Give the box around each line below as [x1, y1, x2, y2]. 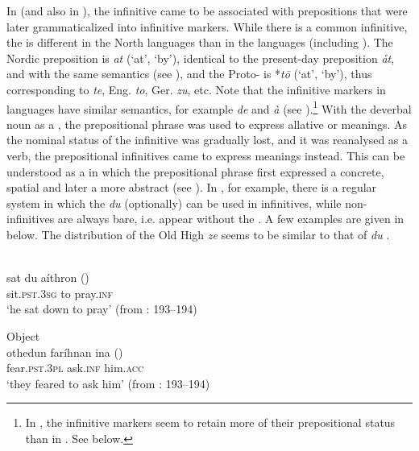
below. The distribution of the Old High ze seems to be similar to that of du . [6, 225, 390, 242]
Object [6, 327, 40, 344]
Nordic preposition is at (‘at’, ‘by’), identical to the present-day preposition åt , [6, 49, 395, 66]
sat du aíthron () [6, 269, 89, 286]
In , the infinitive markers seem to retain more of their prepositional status [25, 414, 396, 431]
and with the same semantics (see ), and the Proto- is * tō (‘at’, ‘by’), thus [6, 65, 372, 82]
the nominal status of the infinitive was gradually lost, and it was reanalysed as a [6, 131, 409, 148]
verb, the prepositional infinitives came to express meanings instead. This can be [6, 147, 405, 163]
